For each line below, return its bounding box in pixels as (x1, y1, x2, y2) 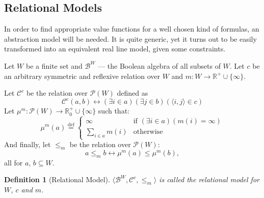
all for (4, 157, 23, 167)
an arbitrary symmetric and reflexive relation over (4, 70, 161, 81)
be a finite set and (25, 60, 83, 71)
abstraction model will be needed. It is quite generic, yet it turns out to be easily (4, 33, 257, 44)
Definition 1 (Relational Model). (4, 174, 110, 185)
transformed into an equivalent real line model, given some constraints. (4, 43, 226, 54)
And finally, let (4, 139, 51, 150)
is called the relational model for (159, 174, 259, 185)
